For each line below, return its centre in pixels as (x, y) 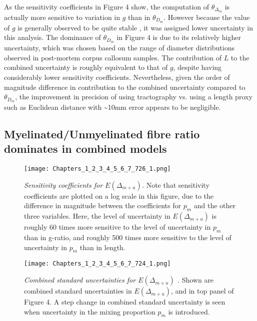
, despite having (197, 67)
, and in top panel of (202, 291)
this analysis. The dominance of (52, 37)
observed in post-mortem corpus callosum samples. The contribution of (113, 57)
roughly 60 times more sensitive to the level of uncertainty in (117, 227)
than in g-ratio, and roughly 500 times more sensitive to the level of (128, 237)
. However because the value (207, 17)
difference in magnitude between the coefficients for (102, 205)
